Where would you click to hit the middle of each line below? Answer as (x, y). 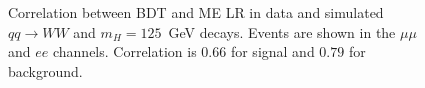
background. (45, 70)
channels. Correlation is (124, 51)
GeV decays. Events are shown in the (282, 31)
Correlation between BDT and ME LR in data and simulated (196, 12)
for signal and (272, 51)
